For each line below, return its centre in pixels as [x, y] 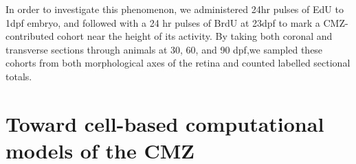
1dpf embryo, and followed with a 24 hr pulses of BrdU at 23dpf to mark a [163, 22]
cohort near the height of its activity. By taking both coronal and [195, 36]
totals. [19, 76]
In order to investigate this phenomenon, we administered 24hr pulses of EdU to [175, 9]
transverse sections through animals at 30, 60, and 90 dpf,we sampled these [164, 49]
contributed [30, 36]
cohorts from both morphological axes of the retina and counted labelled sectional [178, 63]
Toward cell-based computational [165, 123]
